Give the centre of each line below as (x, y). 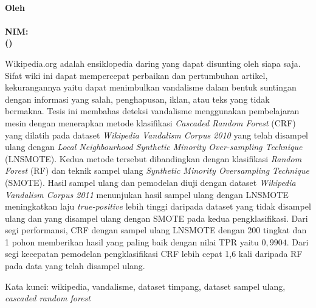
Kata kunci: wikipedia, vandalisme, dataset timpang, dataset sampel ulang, (145, 286)
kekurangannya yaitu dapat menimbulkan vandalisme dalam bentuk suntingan (151, 87)
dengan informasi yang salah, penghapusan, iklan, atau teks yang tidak (137, 99)
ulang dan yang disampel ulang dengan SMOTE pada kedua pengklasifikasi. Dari (156, 218)
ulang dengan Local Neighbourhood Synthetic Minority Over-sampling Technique (154, 147)
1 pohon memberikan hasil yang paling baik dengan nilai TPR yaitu (132, 241)
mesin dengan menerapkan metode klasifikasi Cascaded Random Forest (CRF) (150, 122)
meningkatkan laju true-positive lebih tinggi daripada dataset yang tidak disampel (158, 206)
